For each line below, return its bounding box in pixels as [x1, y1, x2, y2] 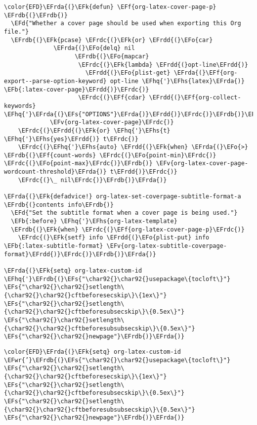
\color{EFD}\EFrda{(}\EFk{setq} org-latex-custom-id [4, 348, 181, 355]
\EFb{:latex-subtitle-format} [4, 242, 103, 250]
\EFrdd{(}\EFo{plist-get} [85, 69, 171, 77]
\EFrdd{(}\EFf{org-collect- [149, 94, 241, 101]
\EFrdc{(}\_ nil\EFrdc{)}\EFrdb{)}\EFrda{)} [18, 176, 167, 184]
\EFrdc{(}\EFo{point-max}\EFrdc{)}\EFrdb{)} [4, 160, 153, 167]
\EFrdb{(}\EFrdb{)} [4, 11, 68, 19]
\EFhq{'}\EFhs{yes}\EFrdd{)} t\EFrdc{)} [4, 135, 139, 142]
